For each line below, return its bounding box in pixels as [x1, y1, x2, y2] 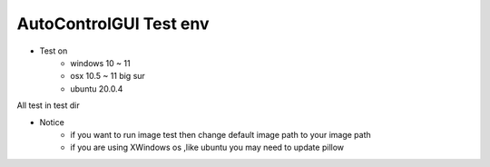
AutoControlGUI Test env [16, 14, 210, 34]
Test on [39, 45, 68, 56]
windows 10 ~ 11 [70, 57, 131, 68]
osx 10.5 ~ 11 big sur [70, 71, 145, 82]
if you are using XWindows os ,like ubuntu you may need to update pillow [70, 142, 345, 153]
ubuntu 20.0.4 [70, 83, 123, 94]
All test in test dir [16, 100, 81, 111]
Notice [39, 116, 65, 127]
